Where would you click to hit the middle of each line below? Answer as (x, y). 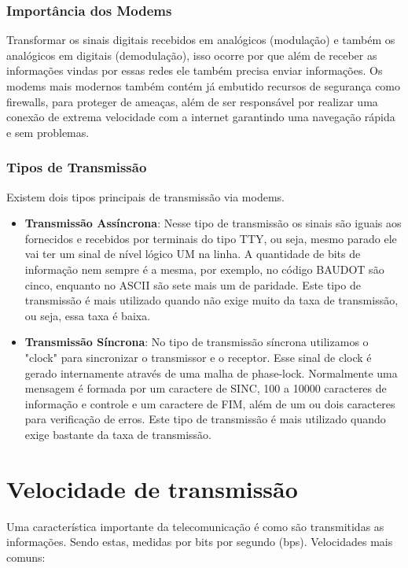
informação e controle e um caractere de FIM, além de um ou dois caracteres (210, 403)
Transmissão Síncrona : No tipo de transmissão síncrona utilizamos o (197, 342)
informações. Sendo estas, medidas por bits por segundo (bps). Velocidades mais (200, 542)
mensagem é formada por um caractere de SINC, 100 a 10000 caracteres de (206, 388)
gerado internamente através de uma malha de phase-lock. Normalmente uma (211, 373)
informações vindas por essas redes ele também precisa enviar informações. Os (195, 70)
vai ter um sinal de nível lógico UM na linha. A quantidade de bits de (193, 254)
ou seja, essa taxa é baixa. (88, 315)
